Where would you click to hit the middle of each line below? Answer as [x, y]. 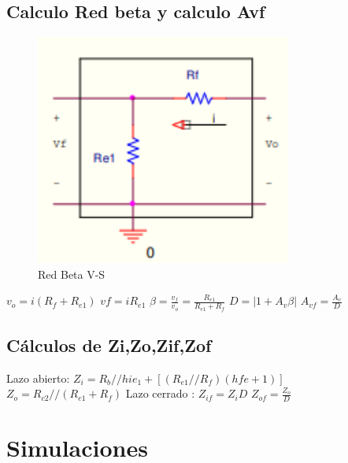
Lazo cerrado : [160, 393]
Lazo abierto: [38, 378]
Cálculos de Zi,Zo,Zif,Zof [109, 344]
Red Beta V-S [72, 274]
